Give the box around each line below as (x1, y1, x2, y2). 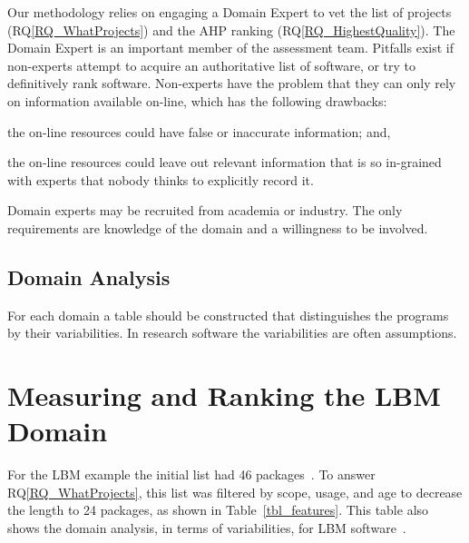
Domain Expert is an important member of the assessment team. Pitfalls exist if (7, 38, 454, 57)
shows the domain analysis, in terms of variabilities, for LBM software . (7, 518, 406, 538)
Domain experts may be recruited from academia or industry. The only (7, 201, 403, 220)
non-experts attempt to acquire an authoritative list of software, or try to (7, 55, 416, 74)
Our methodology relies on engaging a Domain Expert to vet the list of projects (7, 3, 452, 21)
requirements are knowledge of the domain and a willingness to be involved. (7, 218, 428, 237)
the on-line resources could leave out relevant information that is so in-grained (7, 153, 442, 172)
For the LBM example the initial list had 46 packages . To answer (7, 465, 376, 484)
